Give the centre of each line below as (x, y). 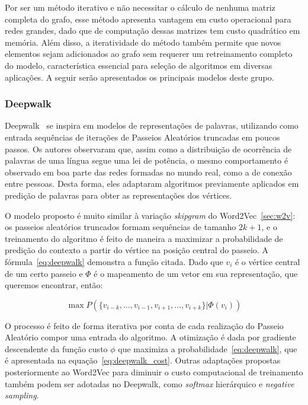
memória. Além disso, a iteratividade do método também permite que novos (143, 42)
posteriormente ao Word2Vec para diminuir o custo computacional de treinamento (154, 372)
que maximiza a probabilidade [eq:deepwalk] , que (208, 348)
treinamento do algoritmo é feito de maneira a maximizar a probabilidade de (144, 238)
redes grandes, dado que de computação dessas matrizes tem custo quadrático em (153, 31)
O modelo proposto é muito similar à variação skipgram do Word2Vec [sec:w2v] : (150, 215)
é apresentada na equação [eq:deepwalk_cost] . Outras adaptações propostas (143, 360)
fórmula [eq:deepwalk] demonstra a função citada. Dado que (114, 261)
